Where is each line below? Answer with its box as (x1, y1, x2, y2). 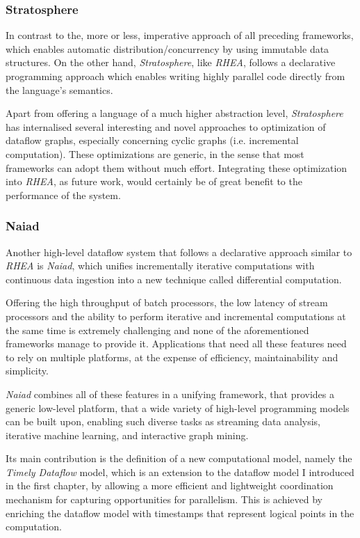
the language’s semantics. (6, 82, 113, 97)
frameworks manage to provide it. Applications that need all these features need (6, 336, 347, 351)
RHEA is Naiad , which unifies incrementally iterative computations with (6, 258, 315, 273)
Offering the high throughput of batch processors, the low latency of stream (6, 295, 328, 310)
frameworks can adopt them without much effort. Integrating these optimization (6, 160, 347, 175)
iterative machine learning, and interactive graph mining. (6, 427, 249, 442)
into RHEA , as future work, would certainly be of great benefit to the (6, 174, 302, 189)
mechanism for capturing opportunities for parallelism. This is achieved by (6, 492, 322, 507)
